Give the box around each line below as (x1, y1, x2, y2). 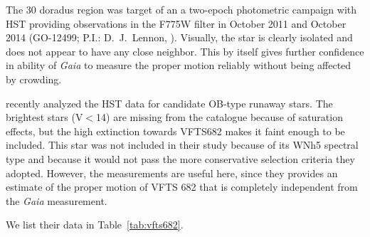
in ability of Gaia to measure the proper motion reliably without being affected (6, 58, 351, 73)
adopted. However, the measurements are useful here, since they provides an (6, 165, 338, 180)
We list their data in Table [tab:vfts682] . (6, 217, 184, 232)
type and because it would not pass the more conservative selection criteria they (6, 151, 355, 166)
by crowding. (6, 71, 62, 86)
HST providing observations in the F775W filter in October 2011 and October (6, 16, 347, 31)
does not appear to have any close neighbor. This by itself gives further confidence (6, 43, 364, 58)
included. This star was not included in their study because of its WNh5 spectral (6, 137, 359, 152)
